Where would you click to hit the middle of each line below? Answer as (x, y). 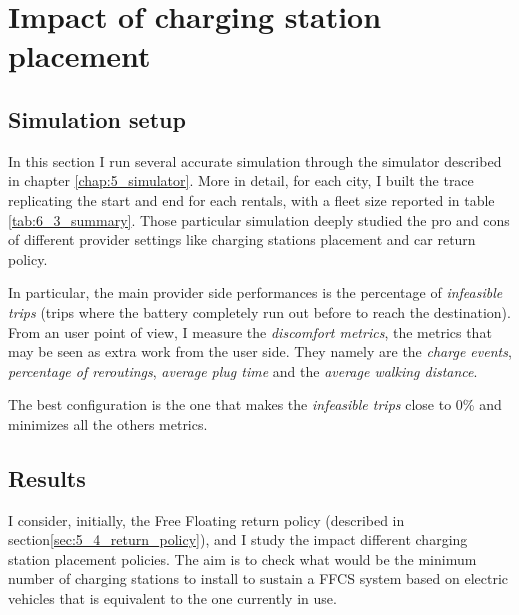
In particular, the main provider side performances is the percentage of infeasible (255, 292)
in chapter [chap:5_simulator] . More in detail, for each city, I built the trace (241, 180)
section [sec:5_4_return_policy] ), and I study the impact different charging (238, 539)
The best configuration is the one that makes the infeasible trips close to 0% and (255, 404)
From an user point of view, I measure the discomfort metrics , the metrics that (250, 331)
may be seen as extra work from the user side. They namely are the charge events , (260, 351)
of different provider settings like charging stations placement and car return (242, 239)
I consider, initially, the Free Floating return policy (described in (206, 519)
